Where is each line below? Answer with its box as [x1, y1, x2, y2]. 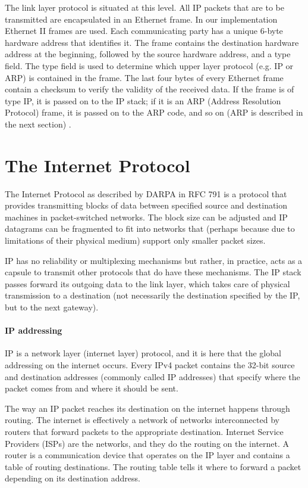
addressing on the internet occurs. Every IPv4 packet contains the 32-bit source [5, 358, 295, 371]
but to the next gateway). [5, 301, 99, 313]
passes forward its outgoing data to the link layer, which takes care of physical [5, 277, 290, 290]
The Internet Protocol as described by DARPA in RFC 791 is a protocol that [5, 187, 287, 200]
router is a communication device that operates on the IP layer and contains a [5, 449, 290, 461]
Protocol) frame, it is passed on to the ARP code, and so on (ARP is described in [5, 106, 303, 119]
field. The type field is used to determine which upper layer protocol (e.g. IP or [5, 59, 294, 72]
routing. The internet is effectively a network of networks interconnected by [5, 414, 279, 426]
